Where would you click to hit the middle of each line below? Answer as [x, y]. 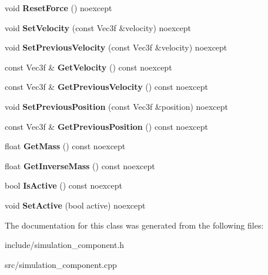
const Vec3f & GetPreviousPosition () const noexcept [106, 126]
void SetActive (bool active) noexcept [75, 205]
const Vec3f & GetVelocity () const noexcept [88, 67]
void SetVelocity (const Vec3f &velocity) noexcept [98, 27]
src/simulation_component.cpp [61, 264]
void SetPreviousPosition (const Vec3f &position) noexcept [117, 106]
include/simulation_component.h [65, 245]
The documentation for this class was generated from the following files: [134, 225]
